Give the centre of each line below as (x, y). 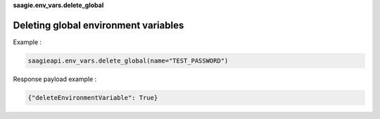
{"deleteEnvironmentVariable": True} (93, 98)
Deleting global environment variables (99, 25)
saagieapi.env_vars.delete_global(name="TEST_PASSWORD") (128, 61)
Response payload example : (55, 79)
